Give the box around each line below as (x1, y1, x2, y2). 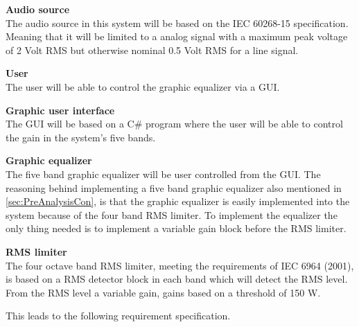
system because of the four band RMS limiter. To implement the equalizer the (6, 207, 338, 222)
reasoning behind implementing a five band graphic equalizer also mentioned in (6, 180, 342, 195)
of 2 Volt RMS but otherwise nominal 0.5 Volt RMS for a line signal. (6, 42, 299, 57)
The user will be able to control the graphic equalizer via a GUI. (6, 79, 280, 94)
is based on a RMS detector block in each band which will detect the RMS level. (6, 272, 348, 286)
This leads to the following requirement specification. (6, 308, 231, 323)
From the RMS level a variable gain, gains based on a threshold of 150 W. (6, 285, 321, 299)
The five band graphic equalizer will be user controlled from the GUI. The (6, 166, 321, 181)
